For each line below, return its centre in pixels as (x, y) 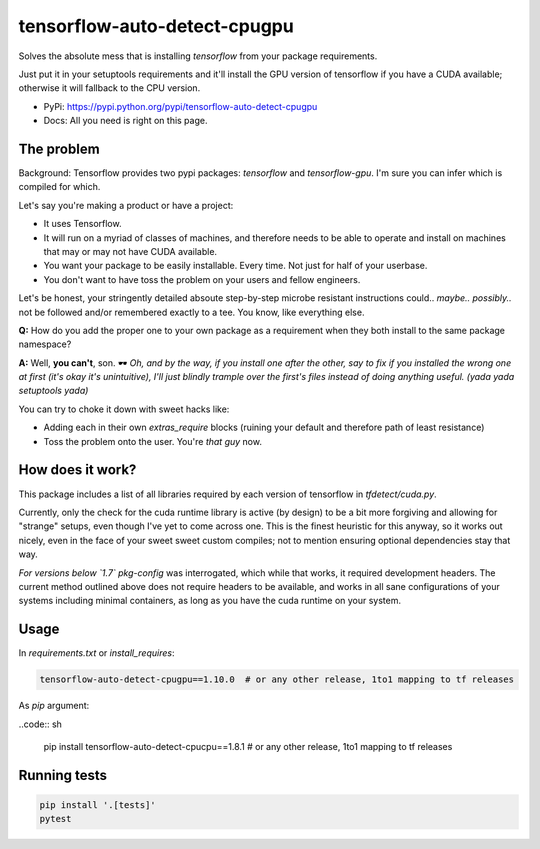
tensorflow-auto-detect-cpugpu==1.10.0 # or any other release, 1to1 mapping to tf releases (277, 679)
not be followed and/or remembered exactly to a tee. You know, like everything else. (191, 312)
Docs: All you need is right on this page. (125, 121)
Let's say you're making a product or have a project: (126, 205)
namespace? (45, 344)
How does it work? (77, 470)
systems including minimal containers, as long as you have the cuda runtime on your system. (210, 601)
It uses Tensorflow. (82, 224)
